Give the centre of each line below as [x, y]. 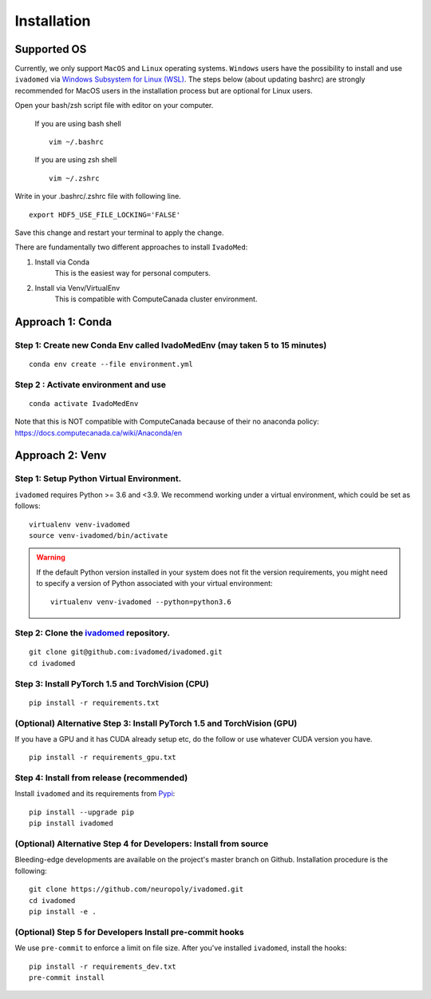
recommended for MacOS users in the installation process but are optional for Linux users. [164, 90]
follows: [28, 506]
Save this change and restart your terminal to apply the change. [119, 233]
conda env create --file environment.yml [111, 364]
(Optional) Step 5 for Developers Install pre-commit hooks [129, 932]
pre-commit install [67, 977]
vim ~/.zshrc [74, 178]
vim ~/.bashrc [76, 142]
